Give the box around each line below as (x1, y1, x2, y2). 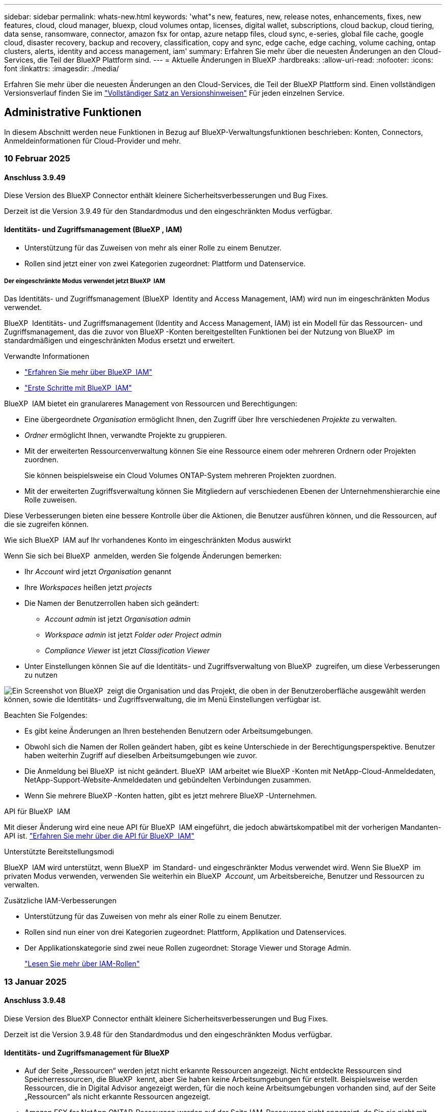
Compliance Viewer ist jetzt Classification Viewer (45, 646, 210, 655)
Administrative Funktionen (4, 106, 142, 119)
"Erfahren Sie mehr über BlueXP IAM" (24, 368, 153, 377)
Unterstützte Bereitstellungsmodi (4, 847, 114, 856)
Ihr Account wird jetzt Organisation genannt (24, 567, 172, 576)
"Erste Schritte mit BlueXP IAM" (24, 383, 132, 393)
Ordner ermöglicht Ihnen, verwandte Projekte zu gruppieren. (24, 431, 227, 440)
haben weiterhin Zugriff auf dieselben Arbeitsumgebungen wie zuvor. (24, 751, 258, 760)
